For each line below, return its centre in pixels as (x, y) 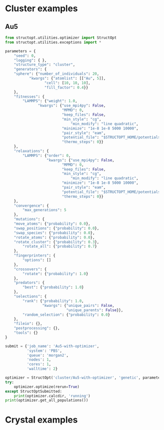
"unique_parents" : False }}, (95, 310)
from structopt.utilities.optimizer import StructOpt (61, 38)
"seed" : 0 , (25, 56)
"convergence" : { (31, 206)
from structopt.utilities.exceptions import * (53, 42)
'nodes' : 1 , (39, 360)
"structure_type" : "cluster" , (45, 65)
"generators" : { (31, 69)
